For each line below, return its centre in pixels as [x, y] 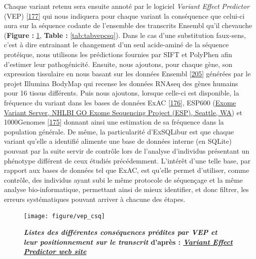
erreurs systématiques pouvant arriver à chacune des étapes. [95, 199]
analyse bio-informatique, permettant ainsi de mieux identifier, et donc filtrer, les [127, 189]
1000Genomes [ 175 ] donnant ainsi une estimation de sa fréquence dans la [114, 122]
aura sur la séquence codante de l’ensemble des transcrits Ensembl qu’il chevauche [128, 25]
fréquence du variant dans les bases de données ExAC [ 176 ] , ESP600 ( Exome [120, 102]
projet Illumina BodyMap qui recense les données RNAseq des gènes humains [121, 83]
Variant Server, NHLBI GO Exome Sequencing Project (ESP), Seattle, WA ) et [123, 112]
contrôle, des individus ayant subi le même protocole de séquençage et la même [124, 179]
